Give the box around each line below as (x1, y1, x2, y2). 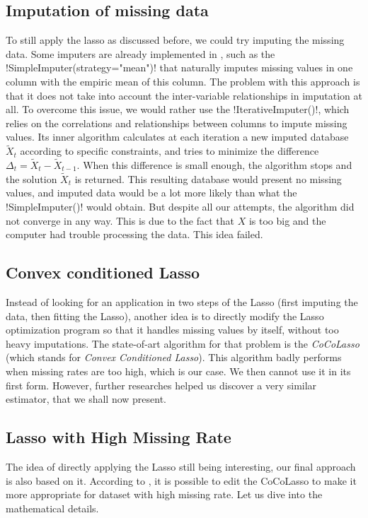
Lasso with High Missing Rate (6, 426, 231, 448)
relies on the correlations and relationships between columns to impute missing (6, 115, 347, 130)
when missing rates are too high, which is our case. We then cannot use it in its (6, 363, 351, 378)
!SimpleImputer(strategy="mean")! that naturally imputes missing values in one (6, 60, 353, 75)
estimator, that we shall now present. (6, 392, 167, 406)
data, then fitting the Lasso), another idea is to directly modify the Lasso (6, 308, 324, 323)
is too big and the (248, 213, 326, 228)
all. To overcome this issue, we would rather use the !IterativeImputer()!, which (6, 102, 350, 117)
